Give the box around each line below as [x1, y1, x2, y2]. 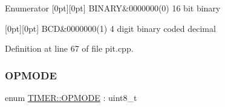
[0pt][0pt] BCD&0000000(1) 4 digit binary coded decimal [5, 22, 216, 34]
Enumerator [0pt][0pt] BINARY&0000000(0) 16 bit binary [5, 2, 221, 14]
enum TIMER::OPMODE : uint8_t [5, 91, 137, 103]
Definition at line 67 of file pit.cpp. [5, 42, 134, 55]
